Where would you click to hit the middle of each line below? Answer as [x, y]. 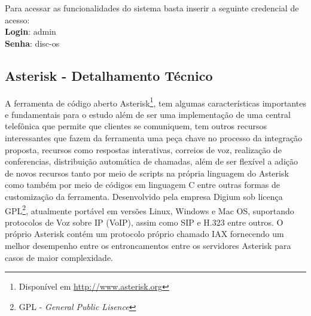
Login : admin [31, 31]
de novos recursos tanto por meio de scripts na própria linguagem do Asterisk [147, 173]
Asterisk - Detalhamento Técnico [109, 75]
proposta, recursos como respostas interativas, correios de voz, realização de [143, 149]
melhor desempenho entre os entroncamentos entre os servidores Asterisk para [148, 246]
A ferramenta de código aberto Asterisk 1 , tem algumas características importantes [155, 102]
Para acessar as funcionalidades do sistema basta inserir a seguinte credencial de [152, 8]
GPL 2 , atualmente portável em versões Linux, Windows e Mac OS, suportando [150, 209]
